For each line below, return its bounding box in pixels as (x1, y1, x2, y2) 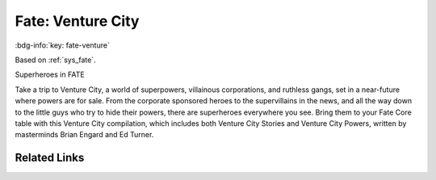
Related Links (15, 151, 85, 165)
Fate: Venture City (15, 12, 140, 30)
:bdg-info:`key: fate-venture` (15, 40, 111, 50)
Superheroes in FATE (15, 69, 85, 80)
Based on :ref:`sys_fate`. (15, 55, 96, 65)
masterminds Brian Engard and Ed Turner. (15, 130, 154, 140)
